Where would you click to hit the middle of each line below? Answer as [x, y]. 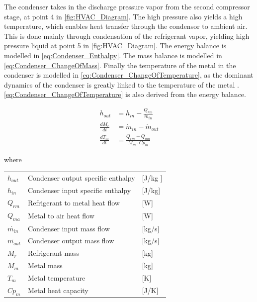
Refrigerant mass [54, 253]
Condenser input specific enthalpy [80, 190]
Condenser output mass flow [71, 241]
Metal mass [45, 265]
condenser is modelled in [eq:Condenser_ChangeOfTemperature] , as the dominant [129, 75]
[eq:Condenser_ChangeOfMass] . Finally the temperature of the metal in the [120, 65]
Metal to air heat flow [61, 216]
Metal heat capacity [58, 290]
